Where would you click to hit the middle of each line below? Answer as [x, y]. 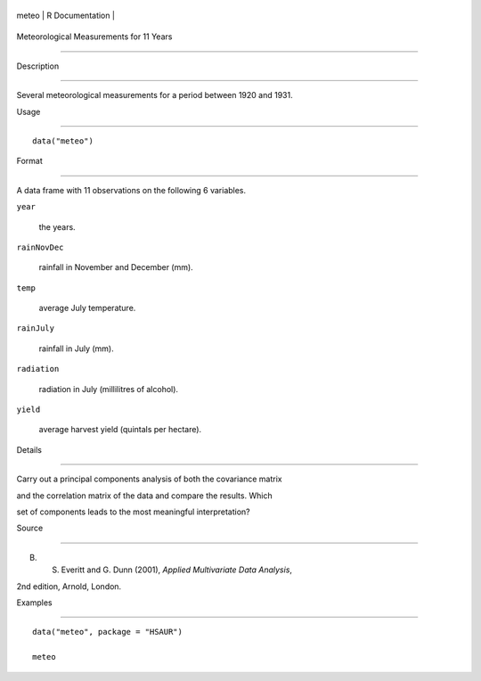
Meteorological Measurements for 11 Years [94, 37]
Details [29, 449]
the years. [57, 226]
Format [30, 161]
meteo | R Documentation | [66, 15]
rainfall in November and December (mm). [116, 267]
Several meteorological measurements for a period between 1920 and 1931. [155, 95]
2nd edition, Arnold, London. [69, 586]
